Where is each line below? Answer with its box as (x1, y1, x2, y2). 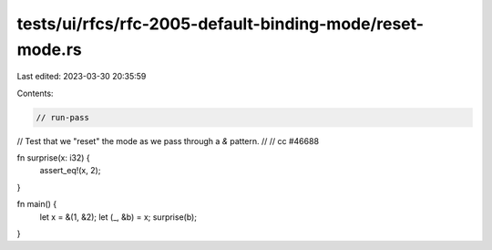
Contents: (16, 88, 54, 99)
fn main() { (16, 199, 57, 210)
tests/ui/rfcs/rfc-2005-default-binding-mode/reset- (16, 14, 424, 34)
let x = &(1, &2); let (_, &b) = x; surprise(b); (39, 211, 198, 223)
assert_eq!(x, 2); (39, 165, 101, 176)
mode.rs (16, 39, 82, 59)
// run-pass (36, 112, 90, 122)
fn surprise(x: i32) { (16, 152, 90, 163)
